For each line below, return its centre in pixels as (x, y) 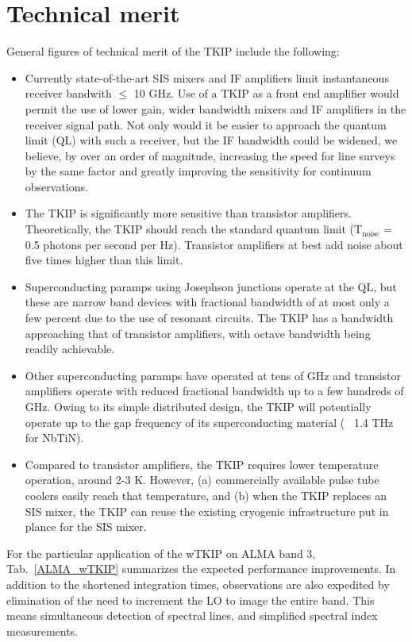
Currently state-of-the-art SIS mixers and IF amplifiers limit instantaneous (207, 77)
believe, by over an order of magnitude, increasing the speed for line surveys (210, 155)
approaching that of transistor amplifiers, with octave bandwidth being (198, 333)
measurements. (42, 630)
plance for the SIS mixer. (86, 527)
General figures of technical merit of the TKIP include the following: (173, 51)
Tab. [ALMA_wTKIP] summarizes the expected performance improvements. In (201, 569)
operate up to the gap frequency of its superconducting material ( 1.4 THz (209, 422)
